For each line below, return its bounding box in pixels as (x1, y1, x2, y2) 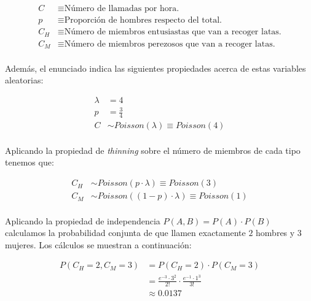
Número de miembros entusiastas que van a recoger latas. (64, 28, 281, 37)
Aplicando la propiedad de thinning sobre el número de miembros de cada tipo (5, 143, 301, 156)
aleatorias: (5, 74, 44, 86)
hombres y (256, 226, 295, 239)
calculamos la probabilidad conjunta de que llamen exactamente (5, 226, 246, 239)
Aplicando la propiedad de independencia (5, 214, 160, 227)
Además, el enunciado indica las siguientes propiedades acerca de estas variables (5, 61, 306, 74)
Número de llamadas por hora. (64, 4, 179, 13)
